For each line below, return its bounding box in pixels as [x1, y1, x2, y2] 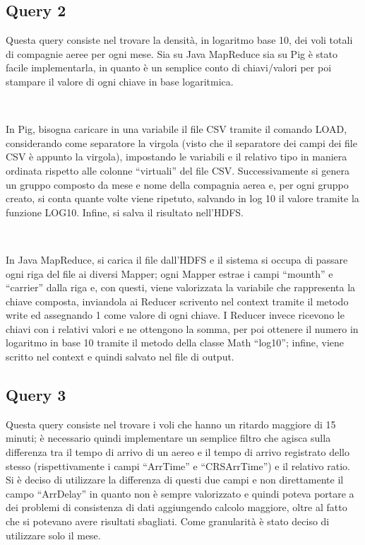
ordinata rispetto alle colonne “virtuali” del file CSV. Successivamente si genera [6, 163, 349, 177]
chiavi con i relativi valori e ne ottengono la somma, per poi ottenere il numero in [6, 321, 359, 336]
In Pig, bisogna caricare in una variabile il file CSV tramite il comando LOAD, [6, 122, 347, 136]
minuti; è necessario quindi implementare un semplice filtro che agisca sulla [6, 430, 331, 445]
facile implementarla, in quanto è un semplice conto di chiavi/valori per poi [6, 60, 332, 75]
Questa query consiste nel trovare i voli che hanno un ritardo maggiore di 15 [6, 416, 336, 431]
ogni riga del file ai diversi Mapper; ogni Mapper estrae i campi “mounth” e [6, 266, 333, 281]
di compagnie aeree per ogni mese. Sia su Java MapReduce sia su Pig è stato [6, 46, 337, 61]
